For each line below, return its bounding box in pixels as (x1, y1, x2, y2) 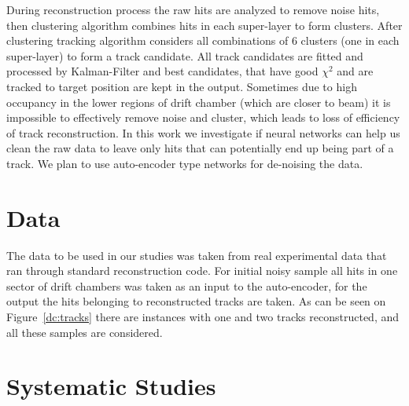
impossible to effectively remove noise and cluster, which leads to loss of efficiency (6, 109, 400, 126)
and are (337, 63, 374, 79)
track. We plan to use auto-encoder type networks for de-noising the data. (6, 155, 363, 171)
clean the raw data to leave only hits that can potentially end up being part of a (6, 140, 394, 156)
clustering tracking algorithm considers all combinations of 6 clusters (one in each (6, 32, 400, 49)
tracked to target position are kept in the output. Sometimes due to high (6, 78, 357, 94)
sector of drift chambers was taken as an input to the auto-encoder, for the (6, 277, 367, 294)
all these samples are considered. (6, 324, 163, 340)
